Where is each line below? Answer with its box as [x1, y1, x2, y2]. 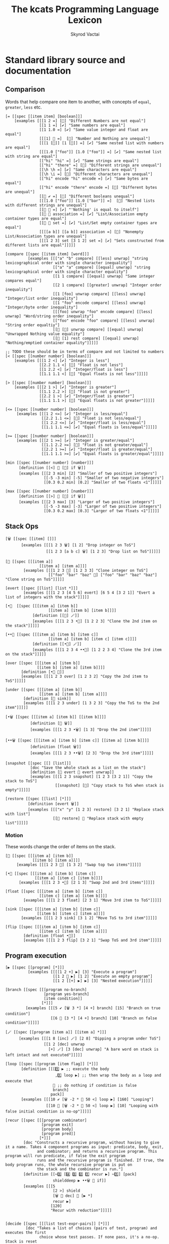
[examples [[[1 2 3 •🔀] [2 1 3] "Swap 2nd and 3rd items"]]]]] [18, 880, 155, 885]
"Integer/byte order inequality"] [5, 304, 78, 310]
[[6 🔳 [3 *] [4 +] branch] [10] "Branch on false [50, 1016, 157, 1021]
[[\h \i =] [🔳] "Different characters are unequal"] [39, 171, 153, 177]
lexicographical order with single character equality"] [5, 269, 128, 274]
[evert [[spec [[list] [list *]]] [5, 585, 78, 591]
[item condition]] [44, 996, 82, 1001]
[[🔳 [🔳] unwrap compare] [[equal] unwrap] [53, 327, 144, 332]
